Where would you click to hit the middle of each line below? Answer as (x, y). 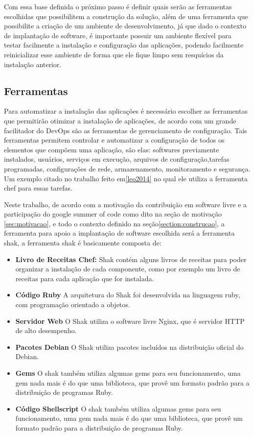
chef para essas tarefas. (38, 188)
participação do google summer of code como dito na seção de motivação (113, 214)
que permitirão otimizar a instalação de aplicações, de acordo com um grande (120, 120)
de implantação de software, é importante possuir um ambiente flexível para (118, 35)
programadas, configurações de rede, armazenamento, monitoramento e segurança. (127, 168)
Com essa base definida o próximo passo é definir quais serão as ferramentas (118, 6)
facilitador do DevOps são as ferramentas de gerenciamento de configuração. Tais (126, 130)
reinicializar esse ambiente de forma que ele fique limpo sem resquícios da (114, 54)
